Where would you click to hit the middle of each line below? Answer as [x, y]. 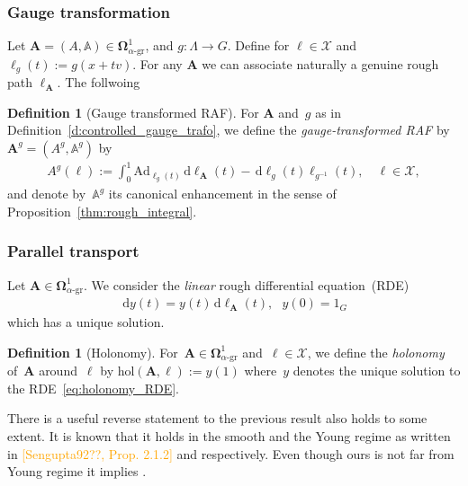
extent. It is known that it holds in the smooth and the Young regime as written [229, 436]
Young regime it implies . [77, 471]
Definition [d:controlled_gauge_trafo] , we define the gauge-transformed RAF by [229, 130]
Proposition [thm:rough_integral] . [102, 211]
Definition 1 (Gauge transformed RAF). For [133, 112]
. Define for [258, 45]
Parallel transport [73, 251]
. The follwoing [99, 82]
